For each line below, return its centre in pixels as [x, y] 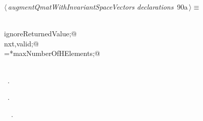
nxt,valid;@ [22, 43]
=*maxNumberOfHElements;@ [52, 53]
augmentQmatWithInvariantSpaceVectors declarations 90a [98, 7]
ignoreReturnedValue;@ [40, 34]
